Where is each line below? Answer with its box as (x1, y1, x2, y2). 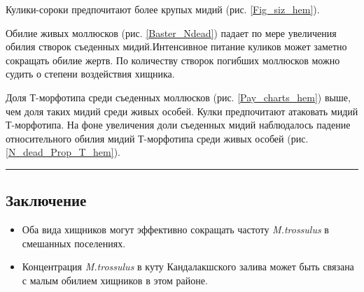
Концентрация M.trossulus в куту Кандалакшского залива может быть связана (22, 259, 354, 274)
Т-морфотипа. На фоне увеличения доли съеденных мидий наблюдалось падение (6, 117, 351, 132)
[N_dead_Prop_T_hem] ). (6, 145, 120, 159)
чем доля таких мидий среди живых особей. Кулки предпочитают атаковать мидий (6, 103, 358, 118)
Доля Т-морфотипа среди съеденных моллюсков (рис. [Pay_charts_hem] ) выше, (6, 89, 351, 104)
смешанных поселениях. (22, 235, 126, 250)
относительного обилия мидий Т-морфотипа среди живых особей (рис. (6, 131, 309, 145)
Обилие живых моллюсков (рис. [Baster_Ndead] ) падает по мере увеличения (6, 25, 337, 40)
